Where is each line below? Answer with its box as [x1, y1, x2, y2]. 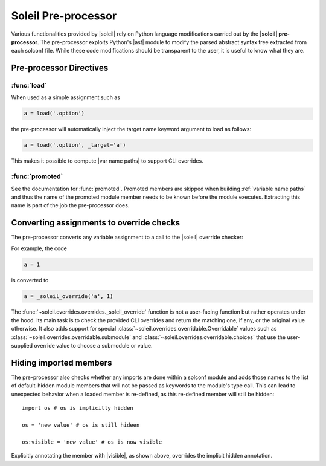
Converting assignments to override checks [11, 218, 181, 228]
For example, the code [11, 245, 68, 252]
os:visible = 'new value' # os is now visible [22, 438, 162, 445]
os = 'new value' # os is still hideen [22, 422, 140, 429]
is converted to [11, 276, 49, 283]
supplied [11, 342, 33, 349]
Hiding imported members [11, 357, 112, 368]
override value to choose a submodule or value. [34, 342, 153, 349]
